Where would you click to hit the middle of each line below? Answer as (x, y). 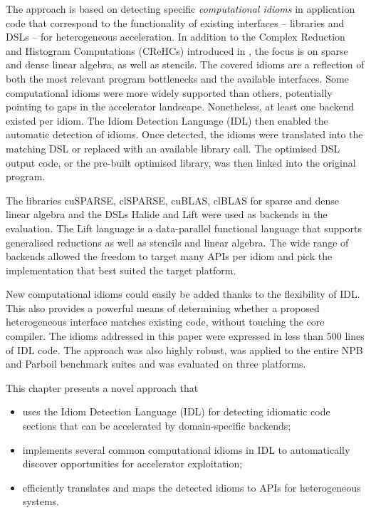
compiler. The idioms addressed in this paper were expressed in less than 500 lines (185, 336)
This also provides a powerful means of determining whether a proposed (163, 307)
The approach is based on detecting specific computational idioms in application (181, 9)
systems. (41, 501)
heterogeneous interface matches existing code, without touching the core (165, 322)
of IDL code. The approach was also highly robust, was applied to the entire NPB (184, 349)
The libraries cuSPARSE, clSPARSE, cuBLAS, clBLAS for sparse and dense (172, 200)
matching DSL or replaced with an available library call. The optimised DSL (173, 148)
